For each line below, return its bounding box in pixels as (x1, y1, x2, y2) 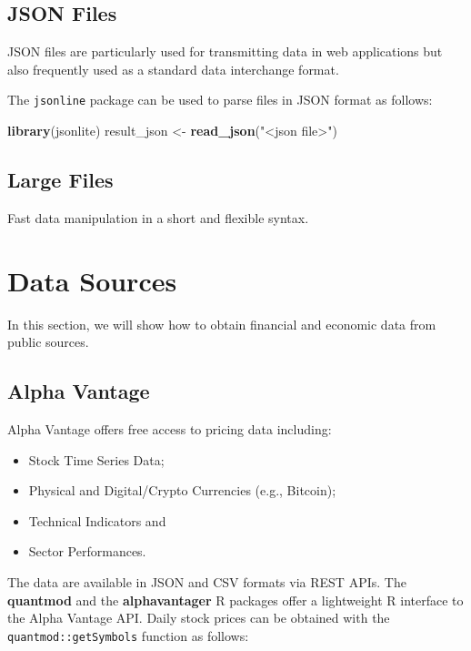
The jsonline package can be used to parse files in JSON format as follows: (7, 90, 433, 109)
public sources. (7, 332, 89, 351)
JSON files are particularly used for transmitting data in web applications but (7, 42, 443, 61)
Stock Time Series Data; (28, 450, 165, 469)
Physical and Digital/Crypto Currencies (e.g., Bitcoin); (28, 481, 336, 500)
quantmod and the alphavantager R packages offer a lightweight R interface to (7, 590, 464, 609)
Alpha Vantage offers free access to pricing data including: (7, 419, 332, 438)
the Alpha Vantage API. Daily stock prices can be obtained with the (7, 608, 390, 627)
